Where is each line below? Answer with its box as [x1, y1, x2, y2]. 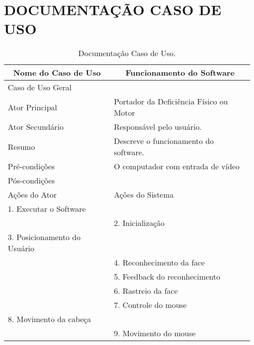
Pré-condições [8, 161, 55, 172]
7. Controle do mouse [114, 299, 187, 311]
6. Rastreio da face [114, 285, 178, 297]
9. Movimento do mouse [114, 327, 196, 339]
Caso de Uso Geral [8, 81, 72, 93]
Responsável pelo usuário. [114, 121, 202, 133]
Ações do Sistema [114, 189, 174, 201]
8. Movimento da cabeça [8, 313, 91, 325]
